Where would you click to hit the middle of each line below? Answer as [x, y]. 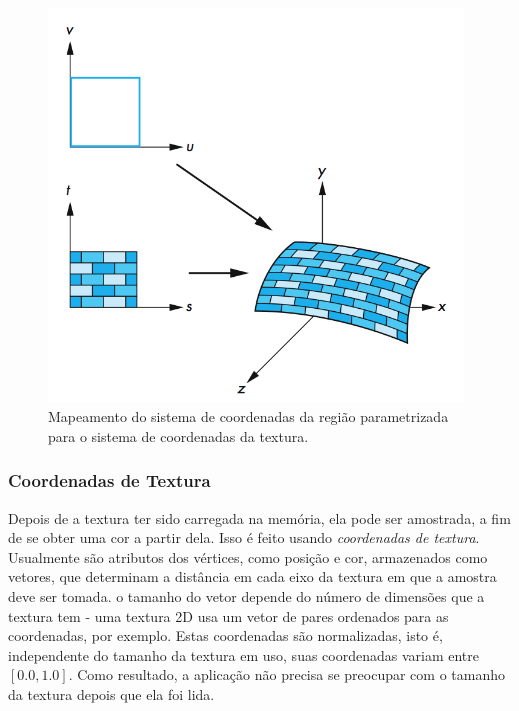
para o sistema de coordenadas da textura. [178, 435]
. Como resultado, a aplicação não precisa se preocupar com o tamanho [286, 674]
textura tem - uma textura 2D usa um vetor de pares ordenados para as [228, 615]
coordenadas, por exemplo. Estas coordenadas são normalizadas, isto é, [225, 635]
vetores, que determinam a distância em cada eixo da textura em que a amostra [252, 576]
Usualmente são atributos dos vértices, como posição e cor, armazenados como [248, 556]
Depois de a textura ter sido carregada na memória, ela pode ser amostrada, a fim [259, 517]
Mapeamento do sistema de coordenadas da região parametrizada [248, 416]
